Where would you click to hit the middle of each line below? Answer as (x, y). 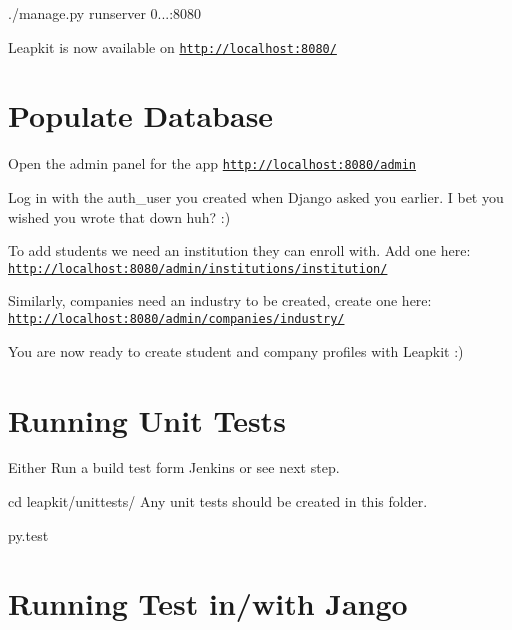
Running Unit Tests (147, 419)
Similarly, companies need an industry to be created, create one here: (220, 300)
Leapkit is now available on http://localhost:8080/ (172, 46)
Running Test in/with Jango (208, 603)
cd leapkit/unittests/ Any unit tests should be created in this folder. (218, 501)
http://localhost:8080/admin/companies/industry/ (176, 319)
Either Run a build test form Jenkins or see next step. (174, 467)
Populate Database (141, 115)
